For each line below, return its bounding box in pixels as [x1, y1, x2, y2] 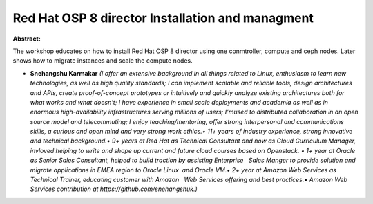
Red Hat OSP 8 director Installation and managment [12, 10, 314, 25]
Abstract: [12, 34, 41, 43]
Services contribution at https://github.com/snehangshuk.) [30, 185, 198, 193]
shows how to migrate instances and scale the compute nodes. [12, 57, 193, 65]
